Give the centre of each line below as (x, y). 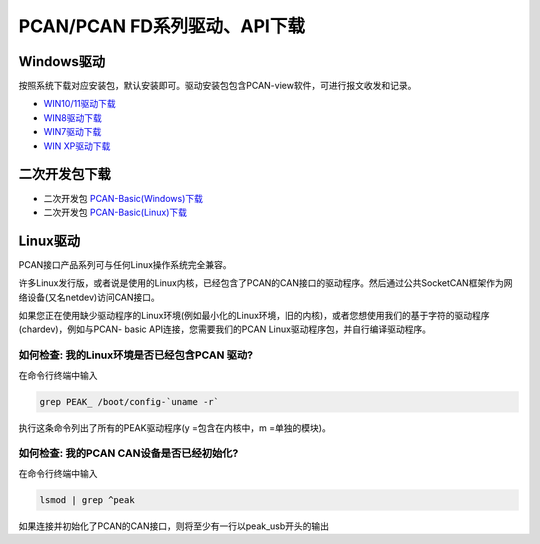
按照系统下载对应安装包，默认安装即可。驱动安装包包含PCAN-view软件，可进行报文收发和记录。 (217, 86)
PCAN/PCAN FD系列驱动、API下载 (161, 26)
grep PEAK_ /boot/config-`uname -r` (129, 401)
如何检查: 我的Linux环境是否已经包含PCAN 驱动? (136, 355)
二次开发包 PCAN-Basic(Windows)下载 (123, 198)
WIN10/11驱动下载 (80, 104)
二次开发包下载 (64, 174)
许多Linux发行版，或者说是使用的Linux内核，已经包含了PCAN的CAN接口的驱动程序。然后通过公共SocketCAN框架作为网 (265, 283)
